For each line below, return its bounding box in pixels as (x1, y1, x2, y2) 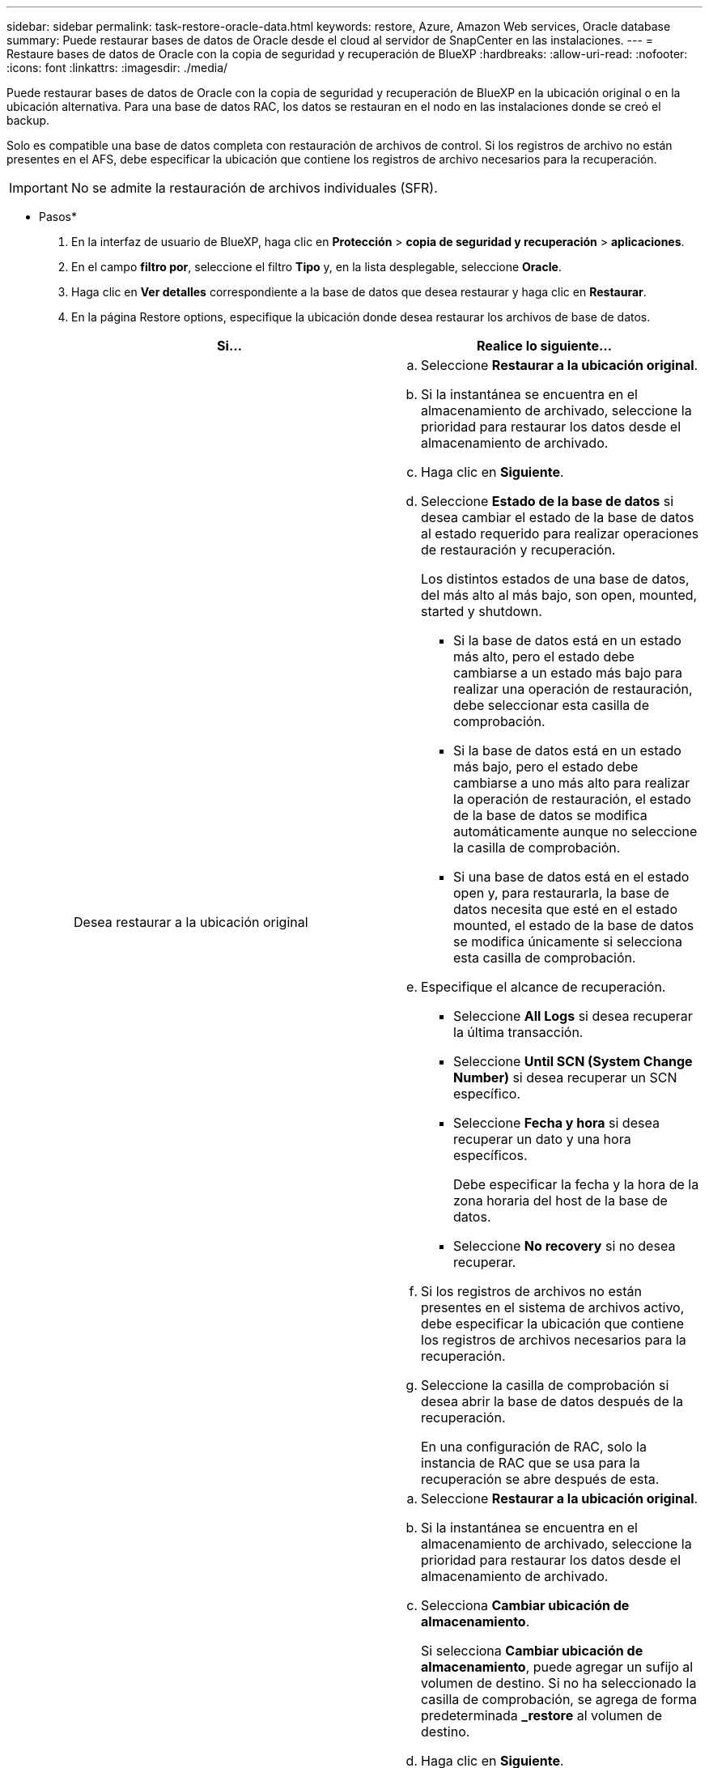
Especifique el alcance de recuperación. (421, 979, 666, 995)
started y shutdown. (421, 603, 542, 619)
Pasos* (39, 210, 77, 223)
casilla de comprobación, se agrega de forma (421, 1691, 697, 1707)
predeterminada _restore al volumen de (421, 1707, 663, 1723)
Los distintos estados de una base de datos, (421, 571, 690, 587)
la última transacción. (453, 1024, 584, 1040)
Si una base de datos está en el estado (453, 869, 690, 885)
